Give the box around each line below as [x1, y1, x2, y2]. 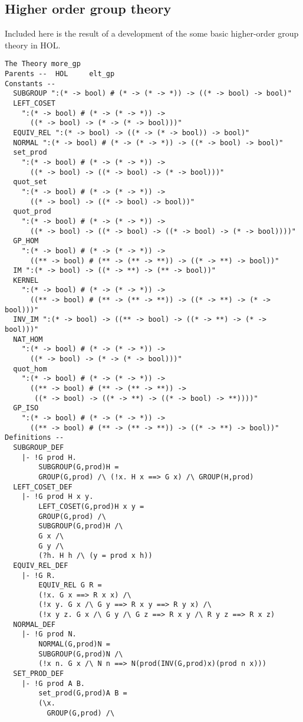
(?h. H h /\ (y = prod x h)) [38, 551, 153, 560]
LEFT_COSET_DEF [13, 482, 73, 491]
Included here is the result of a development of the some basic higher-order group [5, 27, 299, 40]
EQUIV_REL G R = [38, 581, 102, 590]
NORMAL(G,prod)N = [38, 640, 110, 649]
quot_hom [13, 364, 47, 373]
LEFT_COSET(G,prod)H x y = [38, 502, 144, 511]
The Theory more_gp [5, 60, 81, 68]
